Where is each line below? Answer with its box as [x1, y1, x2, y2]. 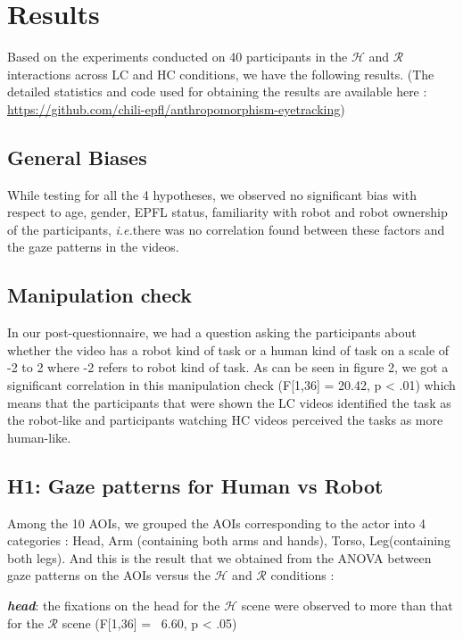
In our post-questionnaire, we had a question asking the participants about [7, 323, 417, 342]
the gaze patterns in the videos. [7, 237, 179, 256]
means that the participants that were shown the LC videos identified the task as [7, 393, 451, 411]
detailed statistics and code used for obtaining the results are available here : [7, 82, 427, 101]
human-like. [7, 427, 71, 446]
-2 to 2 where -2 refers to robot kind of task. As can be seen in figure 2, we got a [7, 358, 449, 377]
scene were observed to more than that [241, 596, 453, 615]
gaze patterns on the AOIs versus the [7, 566, 211, 585]
